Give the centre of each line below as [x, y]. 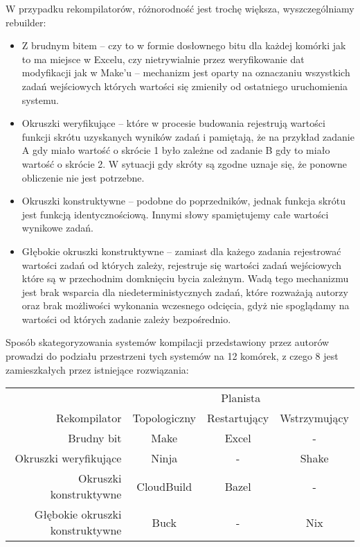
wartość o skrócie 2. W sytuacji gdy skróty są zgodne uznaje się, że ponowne [184, 163]
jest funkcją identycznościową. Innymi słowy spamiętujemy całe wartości [175, 214]
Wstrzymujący [314, 418]
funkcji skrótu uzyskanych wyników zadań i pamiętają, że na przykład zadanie [188, 136]
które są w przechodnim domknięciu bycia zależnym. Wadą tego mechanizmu [185, 278]
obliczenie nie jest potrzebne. [83, 177]
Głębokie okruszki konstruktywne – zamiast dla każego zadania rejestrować [181, 251]
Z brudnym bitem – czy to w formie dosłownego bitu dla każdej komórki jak [184, 45]
